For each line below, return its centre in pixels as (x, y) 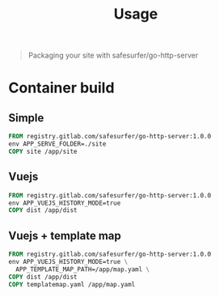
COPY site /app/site (43, 151)
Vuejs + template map (65, 235)
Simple (26, 118)
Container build (61, 88)
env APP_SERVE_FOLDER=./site (57, 144)
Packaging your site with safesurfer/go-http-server (113, 55)
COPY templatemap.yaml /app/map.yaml (72, 284)
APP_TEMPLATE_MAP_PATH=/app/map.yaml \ (83, 269)
